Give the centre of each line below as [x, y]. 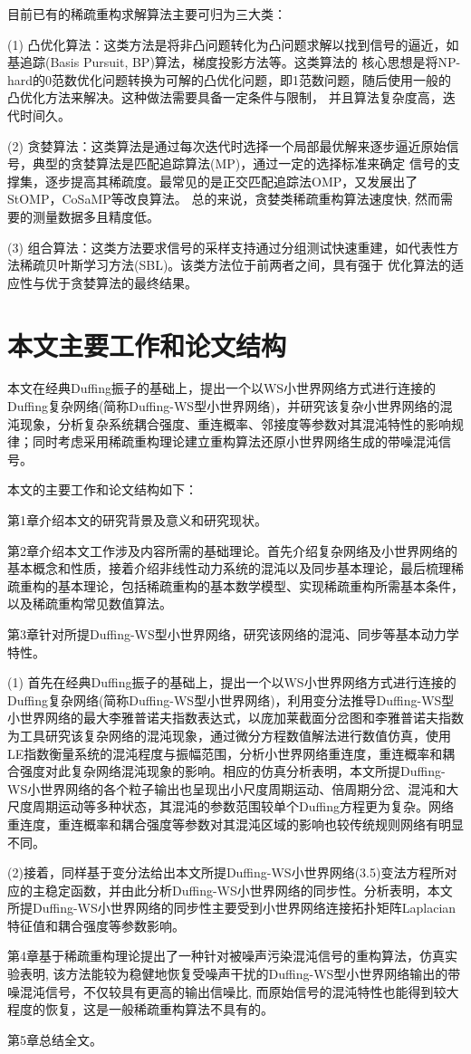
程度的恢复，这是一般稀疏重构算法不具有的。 [140, 1009]
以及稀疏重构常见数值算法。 [90, 604]
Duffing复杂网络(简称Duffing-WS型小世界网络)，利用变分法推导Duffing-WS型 [231, 699]
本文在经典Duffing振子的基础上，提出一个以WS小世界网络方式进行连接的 [222, 388]
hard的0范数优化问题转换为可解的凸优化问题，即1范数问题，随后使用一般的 [230, 79]
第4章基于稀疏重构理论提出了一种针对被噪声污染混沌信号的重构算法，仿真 [226, 956]
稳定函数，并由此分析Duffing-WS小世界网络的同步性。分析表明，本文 [249, 890]
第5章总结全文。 [55, 1039]
